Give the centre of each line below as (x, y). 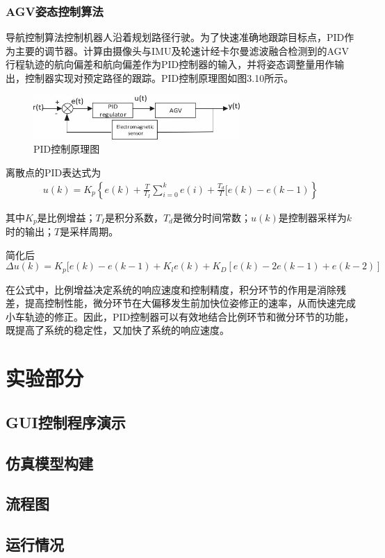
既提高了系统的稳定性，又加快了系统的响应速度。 (117, 330)
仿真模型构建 (49, 463)
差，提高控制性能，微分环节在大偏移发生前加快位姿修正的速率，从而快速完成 (181, 303)
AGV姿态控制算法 (55, 11)
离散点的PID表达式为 (54, 172)
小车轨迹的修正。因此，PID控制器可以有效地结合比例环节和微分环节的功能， (180, 316)
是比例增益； (66, 217)
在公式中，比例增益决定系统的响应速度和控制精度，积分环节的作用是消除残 (176, 289)
